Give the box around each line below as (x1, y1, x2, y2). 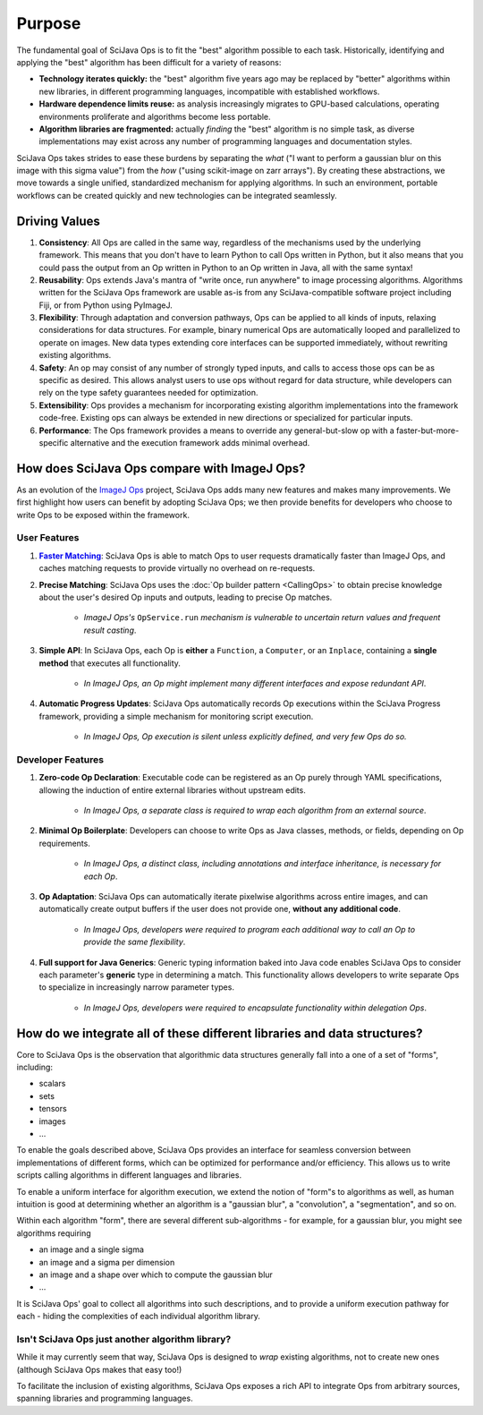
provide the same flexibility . (83, 936, 186, 948)
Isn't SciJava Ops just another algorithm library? (16, 1333, 232, 1345)
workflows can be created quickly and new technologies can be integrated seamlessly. (16, 190, 337, 200)
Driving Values (16, 213, 100, 228)
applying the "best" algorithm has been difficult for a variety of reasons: (16, 56, 282, 67)
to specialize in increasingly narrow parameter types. (38, 982, 234, 993)
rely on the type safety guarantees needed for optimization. (38, 388, 258, 398)
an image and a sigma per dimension (38, 1257, 175, 1267)
